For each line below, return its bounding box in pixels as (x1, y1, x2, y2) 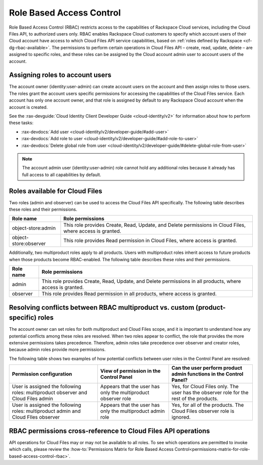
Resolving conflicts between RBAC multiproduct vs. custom (9, 303, 194, 311)
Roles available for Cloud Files (9, 187, 102, 195)
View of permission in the (100, 368, 161, 375)
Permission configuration (12, 371, 73, 377)
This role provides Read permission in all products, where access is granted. (41, 290, 217, 297)
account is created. (9, 104, 48, 110)
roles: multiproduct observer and (12, 389, 88, 396)
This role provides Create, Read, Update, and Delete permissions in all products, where (41, 278, 241, 285)
